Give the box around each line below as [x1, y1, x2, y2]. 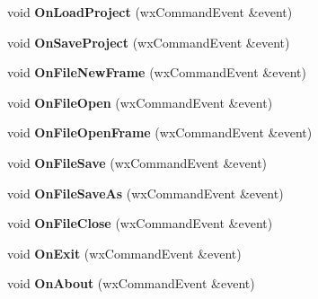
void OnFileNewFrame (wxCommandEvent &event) [7, 63, 306, 82]
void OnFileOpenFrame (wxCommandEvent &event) [7, 123, 313, 142]
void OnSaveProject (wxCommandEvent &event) [7, 32, 290, 51]
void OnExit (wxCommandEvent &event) [7, 243, 242, 262]
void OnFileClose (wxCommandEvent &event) [7, 214, 273, 233]
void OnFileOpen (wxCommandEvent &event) [7, 92, 273, 111]
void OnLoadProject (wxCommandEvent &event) [7, 3, 293, 21]
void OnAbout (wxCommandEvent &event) [7, 274, 255, 293]
